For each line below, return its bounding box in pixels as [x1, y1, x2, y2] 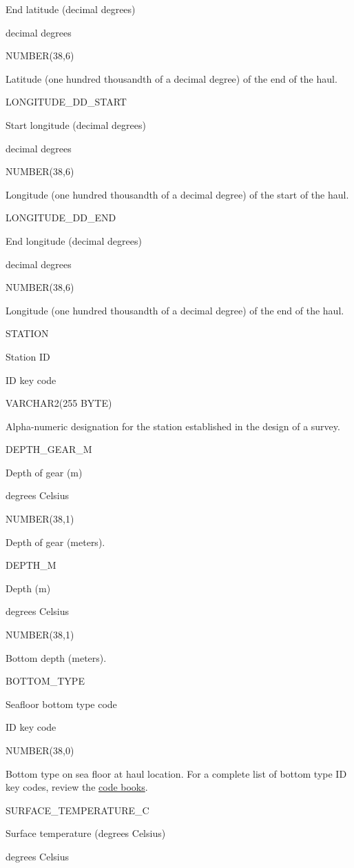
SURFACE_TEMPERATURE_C [6, 803, 149, 817]
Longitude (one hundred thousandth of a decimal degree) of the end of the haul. [6, 303, 344, 317]
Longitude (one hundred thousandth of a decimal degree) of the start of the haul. [6, 187, 349, 201]
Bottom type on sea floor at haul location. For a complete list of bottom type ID [6, 766, 347, 780]
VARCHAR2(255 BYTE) [6, 396, 112, 410]
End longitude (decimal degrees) [6, 233, 142, 248]
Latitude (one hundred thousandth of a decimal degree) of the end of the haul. [6, 71, 337, 85]
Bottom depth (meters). [6, 650, 107, 665]
